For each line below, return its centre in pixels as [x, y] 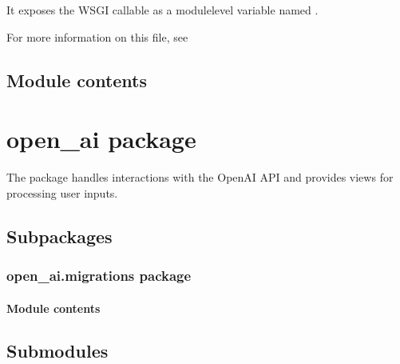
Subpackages [59, 236]
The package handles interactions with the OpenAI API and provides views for [200, 177]
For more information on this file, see [97, 36]
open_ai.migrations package [99, 275]
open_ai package [101, 139]
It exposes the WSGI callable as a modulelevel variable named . [162, 10]
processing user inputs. [62, 192]
